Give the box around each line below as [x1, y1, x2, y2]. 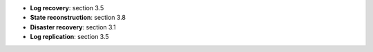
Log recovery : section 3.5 [30, 4, 104, 12]
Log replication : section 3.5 [30, 33, 110, 41]
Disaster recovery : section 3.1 [30, 23, 117, 31]
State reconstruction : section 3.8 [30, 14, 126, 22]
